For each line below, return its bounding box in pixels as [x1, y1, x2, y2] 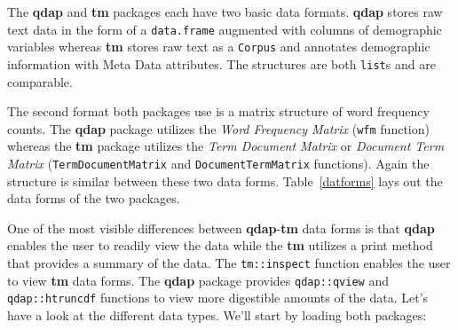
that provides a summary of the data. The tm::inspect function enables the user [7, 254, 451, 272]
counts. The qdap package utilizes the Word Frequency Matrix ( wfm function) [7, 119, 430, 137]
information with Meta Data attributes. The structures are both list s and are [7, 54, 436, 73]
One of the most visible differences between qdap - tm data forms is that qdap [7, 218, 435, 237]
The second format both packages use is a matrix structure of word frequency [7, 102, 430, 121]
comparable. [7, 72, 73, 90]
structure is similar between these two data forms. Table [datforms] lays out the [7, 171, 443, 190]
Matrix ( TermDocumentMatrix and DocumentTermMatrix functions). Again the [7, 154, 430, 172]
